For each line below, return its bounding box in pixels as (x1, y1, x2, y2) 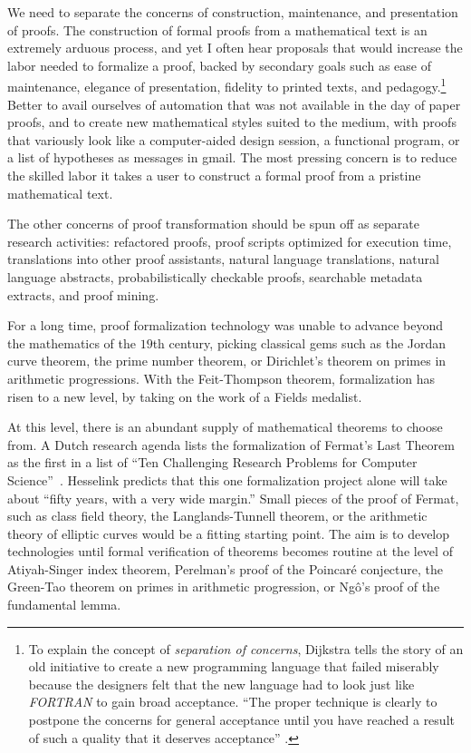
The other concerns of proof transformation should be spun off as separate (7, 214, 419, 233)
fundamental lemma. (7, 595, 121, 614)
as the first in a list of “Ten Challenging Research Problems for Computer (7, 453, 418, 472)
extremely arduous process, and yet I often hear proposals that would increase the (7, 38, 463, 57)
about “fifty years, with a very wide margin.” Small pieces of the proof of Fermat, (7, 488, 459, 507)
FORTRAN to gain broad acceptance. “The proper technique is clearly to (28, 692, 437, 711)
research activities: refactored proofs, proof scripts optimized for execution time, (7, 231, 452, 250)
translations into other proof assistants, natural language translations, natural (7, 249, 439, 269)
